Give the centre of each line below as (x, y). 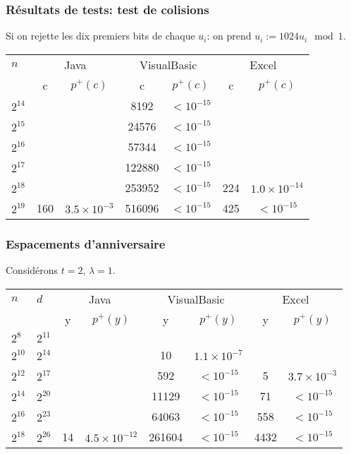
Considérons (32, 270)
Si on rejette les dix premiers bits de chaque (100, 36)
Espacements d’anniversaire (86, 243)
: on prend (229, 36)
